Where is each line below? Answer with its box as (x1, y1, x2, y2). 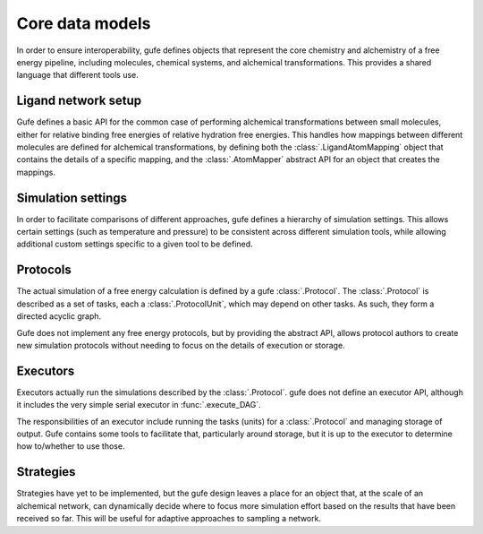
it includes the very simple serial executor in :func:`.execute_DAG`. (16, 400, 261, 410)
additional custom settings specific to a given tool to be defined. (16, 238, 254, 250)
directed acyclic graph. (16, 311, 102, 322)
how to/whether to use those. (16, 441, 125, 452)
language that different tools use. (16, 70, 139, 81)
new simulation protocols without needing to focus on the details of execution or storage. (16, 340, 345, 350)
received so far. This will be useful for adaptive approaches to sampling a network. (16, 513, 322, 524)
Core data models (16, 13, 151, 33)
